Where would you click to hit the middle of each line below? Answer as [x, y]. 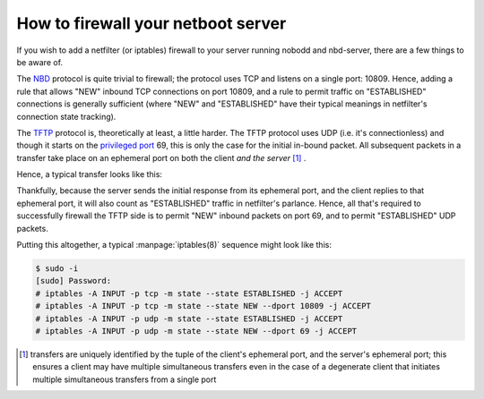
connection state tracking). [66, 116]
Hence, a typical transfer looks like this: [90, 174]
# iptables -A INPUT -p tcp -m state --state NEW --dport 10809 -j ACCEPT [203, 306]
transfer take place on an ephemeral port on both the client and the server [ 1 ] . [161, 157]
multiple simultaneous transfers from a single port [125, 379]
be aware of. [39, 62]
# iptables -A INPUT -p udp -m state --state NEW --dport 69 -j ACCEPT [196, 331]
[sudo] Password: [73, 281]
